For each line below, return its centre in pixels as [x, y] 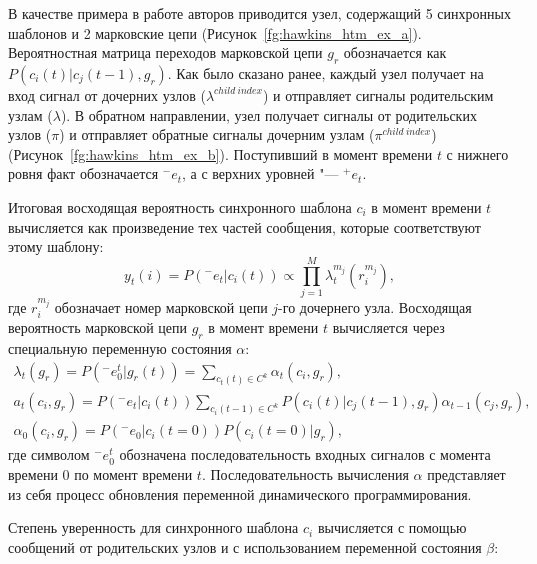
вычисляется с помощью [392, 527]
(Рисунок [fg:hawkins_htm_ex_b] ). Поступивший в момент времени [220, 153]
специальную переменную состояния [120, 348]
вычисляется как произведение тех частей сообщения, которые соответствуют [244, 226]
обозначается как [395, 52]
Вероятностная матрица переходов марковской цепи [165, 52]
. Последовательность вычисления [305, 474]
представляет [466, 474]
